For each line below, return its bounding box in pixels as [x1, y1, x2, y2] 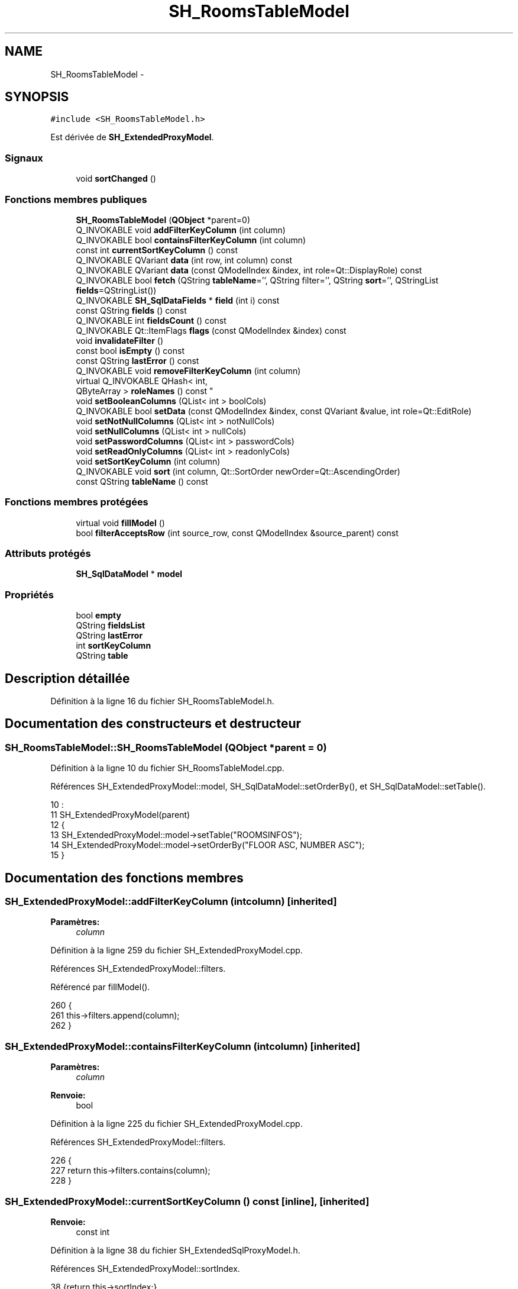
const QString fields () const [76, 305, 187, 315]
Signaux [5, 152, 43, 164]
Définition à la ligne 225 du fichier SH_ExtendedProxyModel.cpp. [50, 1119, 303, 1129]
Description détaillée [5, 671, 130, 686]
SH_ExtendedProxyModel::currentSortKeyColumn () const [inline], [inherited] [5, 1195, 370, 1207]
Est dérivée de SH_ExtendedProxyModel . [50, 132, 214, 143]
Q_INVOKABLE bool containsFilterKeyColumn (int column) [76, 234, 306, 245]
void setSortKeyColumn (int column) [76, 456, 221, 466]
